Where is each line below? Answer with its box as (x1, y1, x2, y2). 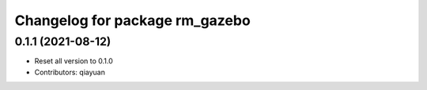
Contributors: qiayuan (34, 67, 106, 77)
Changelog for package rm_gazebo (14, 12, 251, 29)
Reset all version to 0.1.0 (34, 56, 114, 66)
